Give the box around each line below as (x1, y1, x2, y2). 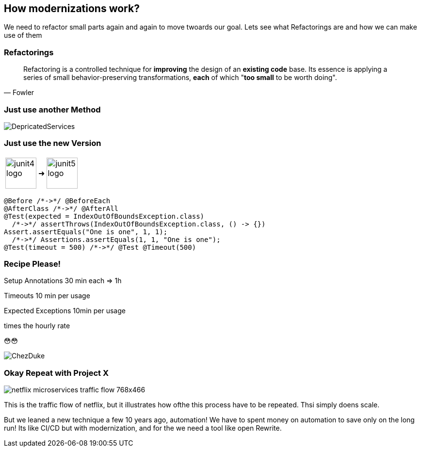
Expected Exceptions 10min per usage (4, 306, 126, 315)
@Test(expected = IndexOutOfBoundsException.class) (4, 212, 205, 220)
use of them (4, 31, 42, 40)
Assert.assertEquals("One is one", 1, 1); (4, 227, 168, 236)
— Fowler (4, 88, 34, 97)
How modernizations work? (4, 2, 140, 15)
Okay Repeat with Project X (4, 368, 109, 378)
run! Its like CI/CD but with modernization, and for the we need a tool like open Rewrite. (4, 424, 282, 433)
